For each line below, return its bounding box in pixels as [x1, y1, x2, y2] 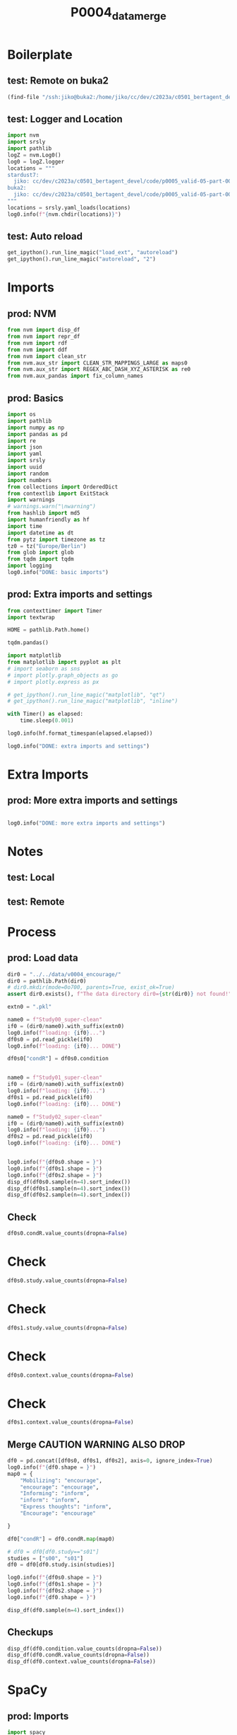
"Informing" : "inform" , [20, 1490, 90, 1497]
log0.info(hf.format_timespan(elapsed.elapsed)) [7, 730, 153, 737]
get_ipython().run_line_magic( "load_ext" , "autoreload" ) [7, 249, 178, 256]
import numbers [7, 476, 52, 483]
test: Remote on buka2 [7, 75, 109, 87]
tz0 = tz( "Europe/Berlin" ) [7, 542, 87, 549]
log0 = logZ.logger [7, 158, 65, 165]
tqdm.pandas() [7, 639, 49, 646]
